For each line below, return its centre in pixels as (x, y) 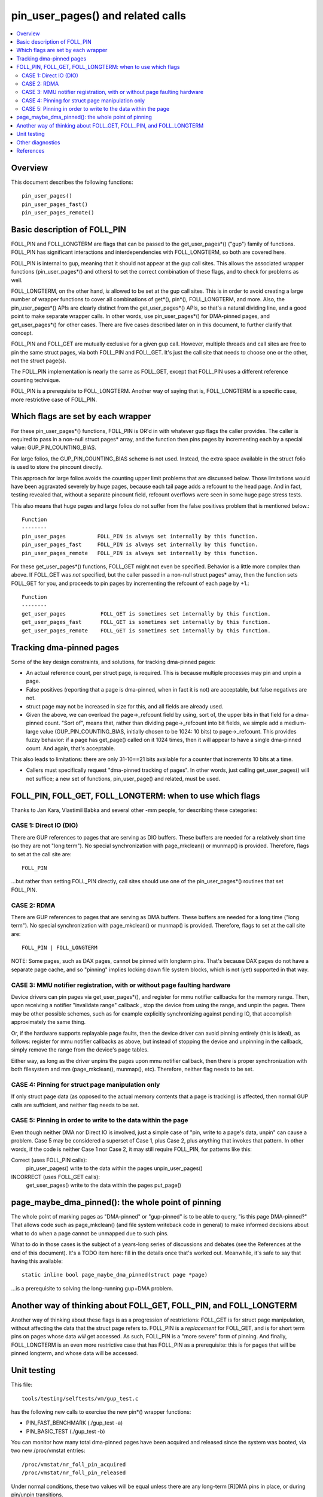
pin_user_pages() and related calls (99, 16)
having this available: (37, 1261)
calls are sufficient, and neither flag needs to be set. (75, 1105)
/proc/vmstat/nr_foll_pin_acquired (74, 1464)
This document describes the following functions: (72, 182)
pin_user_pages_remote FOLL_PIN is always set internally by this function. (140, 553)
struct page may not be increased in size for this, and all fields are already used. (125, 706)
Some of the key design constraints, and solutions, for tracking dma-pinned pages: (113, 662)
